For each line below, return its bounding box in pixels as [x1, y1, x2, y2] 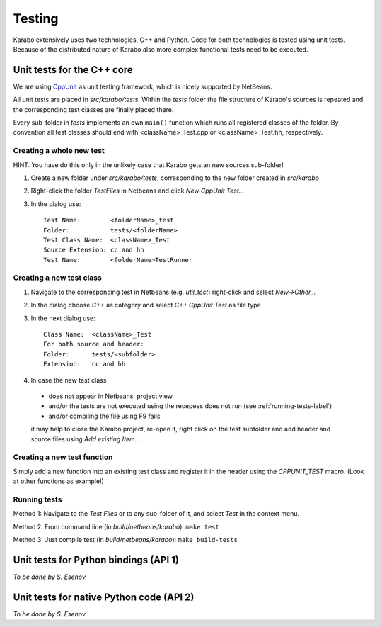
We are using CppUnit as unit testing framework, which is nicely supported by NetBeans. [13, 82, 272, 91]
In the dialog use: [30, 199, 81, 208]
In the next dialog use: [30, 314, 95, 322]
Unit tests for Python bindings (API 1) [13, 553, 180, 566]
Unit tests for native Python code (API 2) [13, 591, 195, 603]
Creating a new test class [13, 273, 102, 283]
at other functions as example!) [13, 477, 104, 485]
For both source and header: [43, 340, 144, 349]
